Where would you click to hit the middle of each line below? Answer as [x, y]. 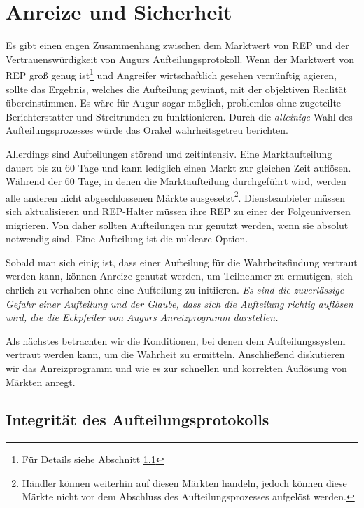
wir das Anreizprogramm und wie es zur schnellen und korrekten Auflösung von [176, 368]
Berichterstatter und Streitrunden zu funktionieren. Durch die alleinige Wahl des [179, 116]
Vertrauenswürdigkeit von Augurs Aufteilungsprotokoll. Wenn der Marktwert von [180, 59]
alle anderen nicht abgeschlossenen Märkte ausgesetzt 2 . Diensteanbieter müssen [176, 196]
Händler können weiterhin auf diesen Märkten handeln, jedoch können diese [184, 482]
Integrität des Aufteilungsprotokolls [138, 419]
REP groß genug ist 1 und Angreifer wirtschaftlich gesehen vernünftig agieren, [171, 74]
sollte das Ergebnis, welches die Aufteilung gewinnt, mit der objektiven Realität [177, 89]
